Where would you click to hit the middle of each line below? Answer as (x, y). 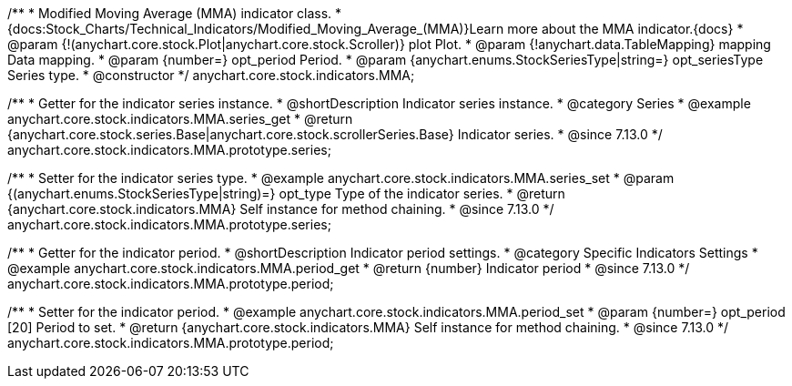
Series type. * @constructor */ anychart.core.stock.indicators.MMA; (211, 75)
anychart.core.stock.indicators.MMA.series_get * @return (180, 119)
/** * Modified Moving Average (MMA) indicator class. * (175, 13)
